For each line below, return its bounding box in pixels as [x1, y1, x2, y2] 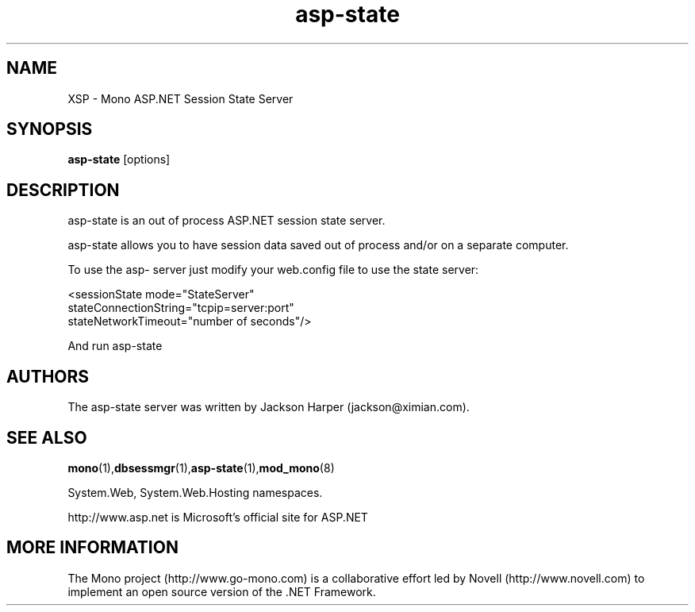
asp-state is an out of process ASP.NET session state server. [67, 214, 386, 228]
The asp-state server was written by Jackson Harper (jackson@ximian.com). [67, 400, 470, 414]
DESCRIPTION [6, 179, 120, 200]
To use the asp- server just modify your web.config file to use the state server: [67, 263, 479, 277]
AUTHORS [6, 366, 90, 387]
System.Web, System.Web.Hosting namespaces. [67, 485, 323, 499]
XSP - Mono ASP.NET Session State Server [67, 91, 294, 106]
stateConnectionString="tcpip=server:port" [67, 301, 294, 315]
